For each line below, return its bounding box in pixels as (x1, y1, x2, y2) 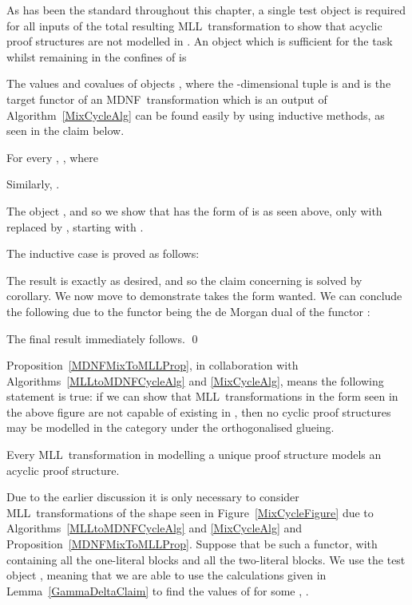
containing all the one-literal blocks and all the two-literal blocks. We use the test (6, 551, 406, 567)
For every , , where (6, 148, 99, 165)
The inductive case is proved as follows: (6, 245, 200, 262)
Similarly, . (6, 176, 60, 192)
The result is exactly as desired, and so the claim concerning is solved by (6, 271, 362, 288)
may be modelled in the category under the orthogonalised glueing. (6, 419, 335, 436)
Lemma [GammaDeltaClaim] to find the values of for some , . (6, 582, 309, 599)
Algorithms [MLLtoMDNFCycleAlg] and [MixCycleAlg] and (6, 520, 303, 536)
